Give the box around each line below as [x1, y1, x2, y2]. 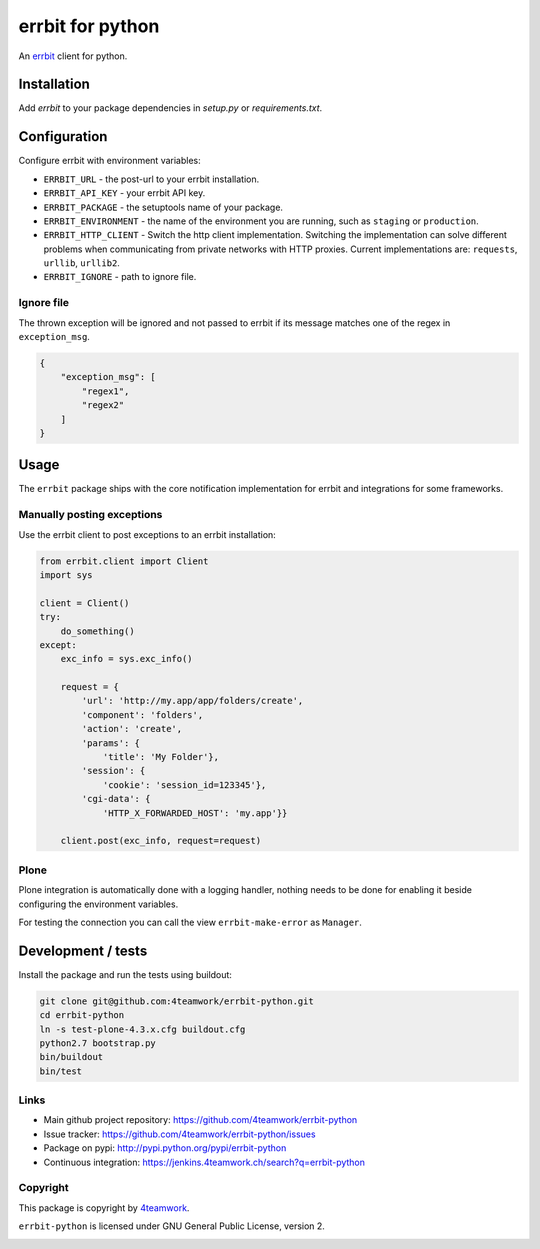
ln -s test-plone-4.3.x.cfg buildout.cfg [39, 1023, 246, 1035]
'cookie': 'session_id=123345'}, [102, 779, 267, 790]
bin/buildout [39, 1051, 104, 1063]
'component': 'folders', [81, 709, 204, 720]
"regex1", [81, 385, 130, 397]
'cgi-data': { [81, 793, 151, 805]
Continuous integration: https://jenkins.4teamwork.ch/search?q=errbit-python [43, 1156, 365, 1168]
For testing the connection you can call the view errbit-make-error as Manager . [18, 916, 362, 928]
